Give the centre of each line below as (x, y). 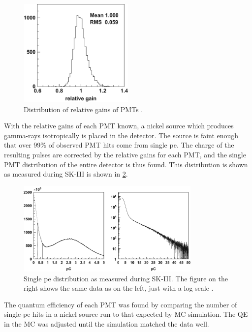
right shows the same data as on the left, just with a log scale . (119, 288)
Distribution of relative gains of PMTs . (83, 109)
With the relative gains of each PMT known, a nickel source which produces (119, 126)
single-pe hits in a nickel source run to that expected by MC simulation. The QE (126, 314)
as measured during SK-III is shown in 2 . (66, 174)
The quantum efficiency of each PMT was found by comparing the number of (121, 304)
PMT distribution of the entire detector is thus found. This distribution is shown (126, 164)
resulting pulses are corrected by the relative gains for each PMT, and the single (125, 154)
